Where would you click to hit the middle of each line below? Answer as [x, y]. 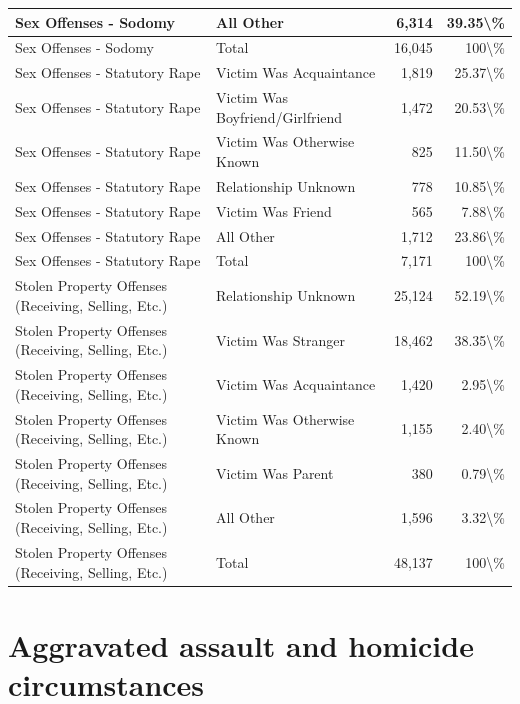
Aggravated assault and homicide [241, 644]
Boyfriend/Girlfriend [279, 116]
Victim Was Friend [274, 210]
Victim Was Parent [275, 472]
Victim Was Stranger [280, 339]
